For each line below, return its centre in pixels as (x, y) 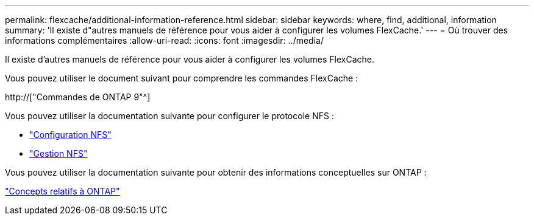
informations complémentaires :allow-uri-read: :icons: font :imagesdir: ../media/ (164, 40)
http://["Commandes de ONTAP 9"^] (78, 97)
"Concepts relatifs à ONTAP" (62, 191)
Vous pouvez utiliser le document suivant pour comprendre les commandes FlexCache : (182, 78)
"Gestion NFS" (59, 153)
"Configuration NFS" (70, 135)
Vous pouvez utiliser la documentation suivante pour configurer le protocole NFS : (169, 116)
